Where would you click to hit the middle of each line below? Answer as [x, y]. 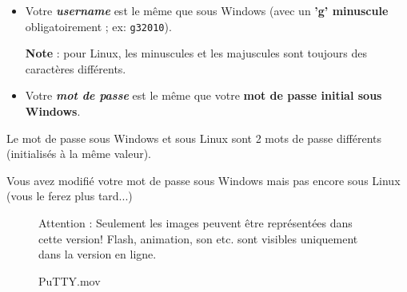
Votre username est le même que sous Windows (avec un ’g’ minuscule [207, 10]
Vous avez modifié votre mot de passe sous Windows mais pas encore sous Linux [203, 180]
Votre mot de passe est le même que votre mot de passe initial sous [203, 95]
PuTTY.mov [70, 280]
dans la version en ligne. [98, 254]
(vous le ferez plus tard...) [70, 196]
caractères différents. [76, 68]
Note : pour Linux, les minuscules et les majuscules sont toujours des [196, 53]
